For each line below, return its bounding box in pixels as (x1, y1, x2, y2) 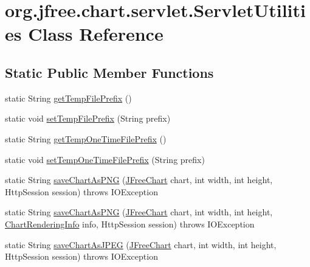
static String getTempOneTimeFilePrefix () (5, 132, 167, 145)
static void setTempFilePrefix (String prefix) (5, 112, 171, 125)
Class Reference (28, 21, 164, 46)
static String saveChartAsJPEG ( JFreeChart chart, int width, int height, (5, 238, 277, 251)
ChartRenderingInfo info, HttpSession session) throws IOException (5, 217, 255, 230)
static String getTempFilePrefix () (5, 91, 132, 104)
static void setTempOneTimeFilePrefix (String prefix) (5, 153, 205, 165)
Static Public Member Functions (5, 63, 214, 81)
